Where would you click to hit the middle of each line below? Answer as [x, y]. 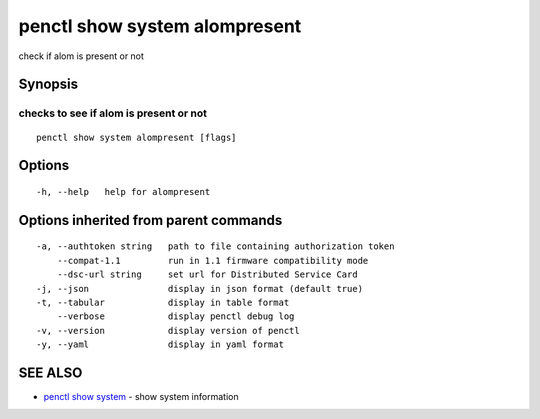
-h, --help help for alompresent [123, 191]
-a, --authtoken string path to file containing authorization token [215, 246]
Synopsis [48, 84]
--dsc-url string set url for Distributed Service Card [207, 274]
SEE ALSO [50, 372]
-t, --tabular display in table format [163, 302]
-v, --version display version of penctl [168, 330]
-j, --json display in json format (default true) [200, 288]
